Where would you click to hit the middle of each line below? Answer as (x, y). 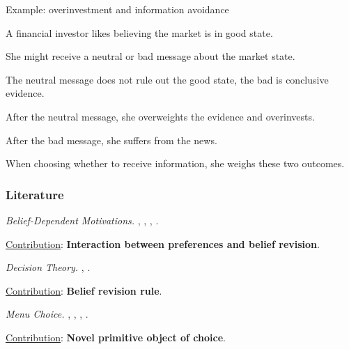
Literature (35, 194)
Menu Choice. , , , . (47, 314)
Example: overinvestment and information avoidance (117, 9)
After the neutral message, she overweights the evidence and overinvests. (160, 116)
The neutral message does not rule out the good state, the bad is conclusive (167, 79)
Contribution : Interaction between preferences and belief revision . (163, 243)
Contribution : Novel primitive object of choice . (116, 337)
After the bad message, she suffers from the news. (111, 140)
